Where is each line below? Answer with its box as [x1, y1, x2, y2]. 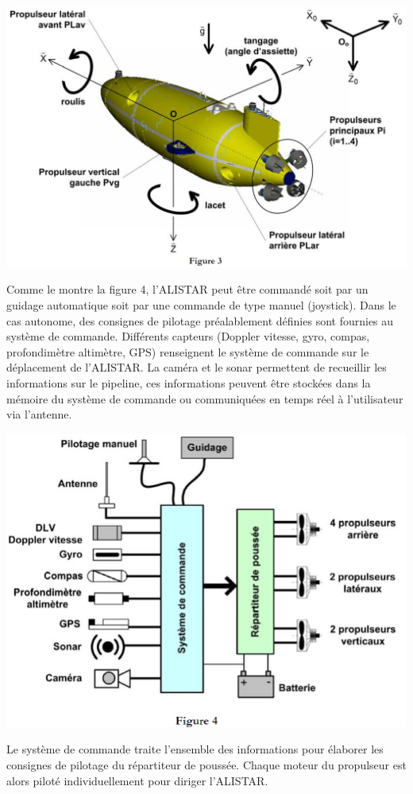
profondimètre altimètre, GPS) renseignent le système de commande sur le [6, 343, 369, 360]
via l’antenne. [6, 406, 72, 422]
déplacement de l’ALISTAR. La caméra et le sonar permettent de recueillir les [6, 359, 387, 376]
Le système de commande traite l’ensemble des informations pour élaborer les [6, 741, 384, 757]
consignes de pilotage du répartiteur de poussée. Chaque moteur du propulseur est [6, 757, 407, 773]
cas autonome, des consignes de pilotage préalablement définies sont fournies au [6, 312, 394, 329]
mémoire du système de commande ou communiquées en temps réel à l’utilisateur [6, 390, 403, 407]
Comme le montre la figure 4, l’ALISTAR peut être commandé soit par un [6, 281, 369, 298]
